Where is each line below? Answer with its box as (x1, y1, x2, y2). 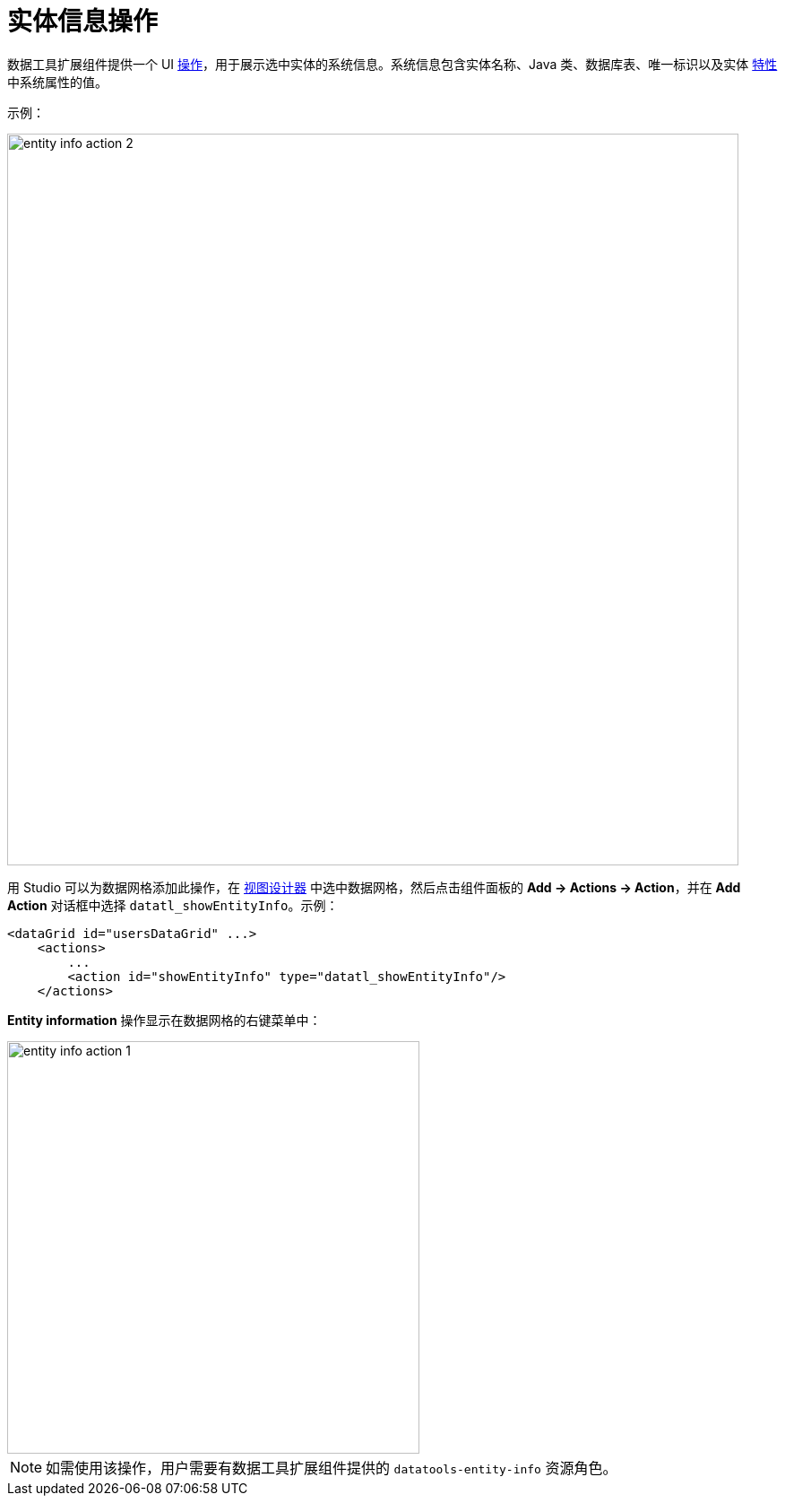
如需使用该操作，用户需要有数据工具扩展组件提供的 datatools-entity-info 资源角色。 (46, 1458, 617, 1477)
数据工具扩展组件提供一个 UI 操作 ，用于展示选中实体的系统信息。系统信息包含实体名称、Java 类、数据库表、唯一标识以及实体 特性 (7, 56, 778, 72)
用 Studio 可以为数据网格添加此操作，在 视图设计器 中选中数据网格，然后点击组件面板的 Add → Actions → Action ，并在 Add (7, 879, 741, 895)
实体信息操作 (7, 6, 159, 37)
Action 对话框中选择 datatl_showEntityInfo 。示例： (7, 897, 339, 913)
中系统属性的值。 (7, 74, 108, 90)
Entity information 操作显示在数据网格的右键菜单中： (7, 1012, 322, 1028)
